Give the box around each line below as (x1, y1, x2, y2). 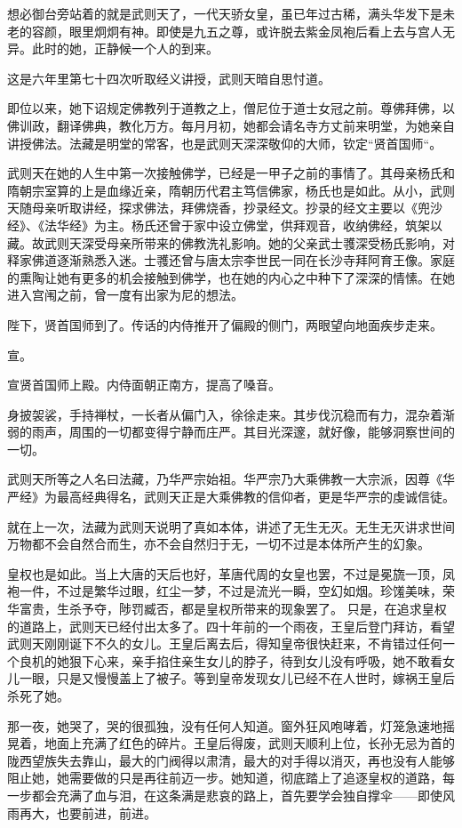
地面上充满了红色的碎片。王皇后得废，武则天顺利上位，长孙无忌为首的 (44, 734, 455, 752)
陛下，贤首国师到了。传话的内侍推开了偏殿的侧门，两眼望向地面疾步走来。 (7, 315, 442, 334)
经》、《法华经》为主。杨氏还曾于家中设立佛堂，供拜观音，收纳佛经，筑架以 (7, 215, 442, 234)
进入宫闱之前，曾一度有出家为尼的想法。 (7, 285, 243, 304)
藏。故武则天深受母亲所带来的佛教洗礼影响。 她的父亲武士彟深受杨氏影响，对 (7, 233, 455, 252)
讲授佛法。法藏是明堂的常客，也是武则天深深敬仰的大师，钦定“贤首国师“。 (7, 133, 442, 152)
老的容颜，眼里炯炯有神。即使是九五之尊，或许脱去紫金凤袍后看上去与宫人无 (7, 21, 455, 40)
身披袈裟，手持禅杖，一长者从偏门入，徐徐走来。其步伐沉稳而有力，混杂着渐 (7, 405, 455, 423)
